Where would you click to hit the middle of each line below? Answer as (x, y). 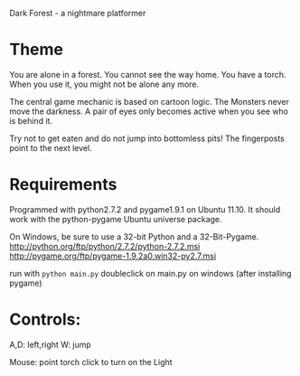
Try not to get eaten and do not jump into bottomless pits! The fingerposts (147, 138)
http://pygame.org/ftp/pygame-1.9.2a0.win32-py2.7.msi (113, 256)
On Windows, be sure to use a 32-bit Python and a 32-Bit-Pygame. (134, 236)
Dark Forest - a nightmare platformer (78, 13)
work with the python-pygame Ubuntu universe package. (116, 219)
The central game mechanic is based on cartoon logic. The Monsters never (149, 101)
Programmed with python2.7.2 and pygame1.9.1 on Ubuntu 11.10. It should (145, 209)
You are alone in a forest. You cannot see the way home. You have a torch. (148, 74)
